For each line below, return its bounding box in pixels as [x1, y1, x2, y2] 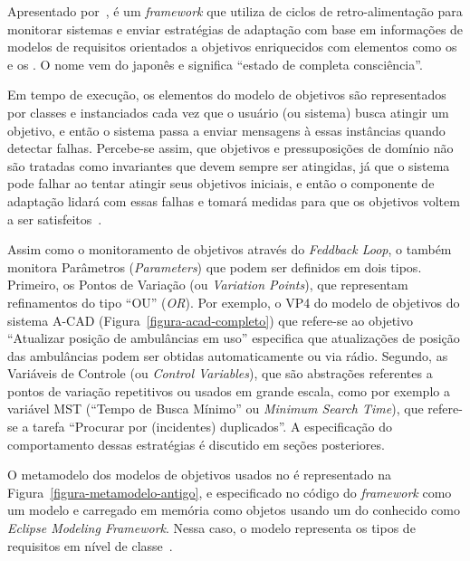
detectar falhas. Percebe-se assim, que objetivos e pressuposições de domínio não [7, 138, 454, 157]
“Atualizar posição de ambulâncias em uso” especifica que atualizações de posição [7, 328, 460, 347]
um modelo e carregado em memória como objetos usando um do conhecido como [7, 500, 460, 519]
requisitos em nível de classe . [7, 536, 173, 555]
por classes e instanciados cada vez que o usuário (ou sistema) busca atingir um [7, 102, 449, 121]
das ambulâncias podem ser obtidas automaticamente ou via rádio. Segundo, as [7, 346, 448, 365]
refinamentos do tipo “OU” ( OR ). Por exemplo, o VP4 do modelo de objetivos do [7, 292, 460, 311]
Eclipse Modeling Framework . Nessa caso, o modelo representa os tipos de [7, 518, 416, 537]
